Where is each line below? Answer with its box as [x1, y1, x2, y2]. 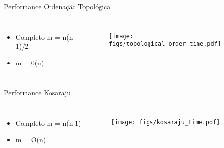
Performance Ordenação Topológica [4, 1, 111, 11]
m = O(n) [15, 134, 46, 144]
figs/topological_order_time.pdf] [108, 41, 221, 48]
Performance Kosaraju [4, 87, 71, 98]
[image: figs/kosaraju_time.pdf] [111, 118, 220, 126]
